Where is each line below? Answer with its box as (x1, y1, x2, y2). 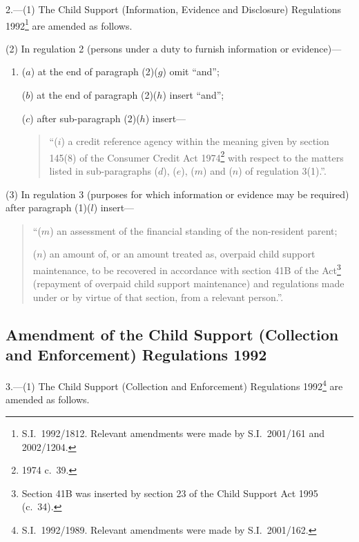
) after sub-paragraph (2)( (30, 110, 140, 125)
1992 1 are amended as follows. (6, 16, 133, 32)
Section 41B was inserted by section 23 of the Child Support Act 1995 (21, 485, 318, 500)
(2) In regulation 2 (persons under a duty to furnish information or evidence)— (6, 41, 342, 55)
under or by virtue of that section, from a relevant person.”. (32, 289, 284, 304)
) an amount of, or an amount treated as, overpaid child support (42, 246, 316, 261)
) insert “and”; (162, 88, 224, 102)
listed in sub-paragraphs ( (49, 164, 159, 178)
